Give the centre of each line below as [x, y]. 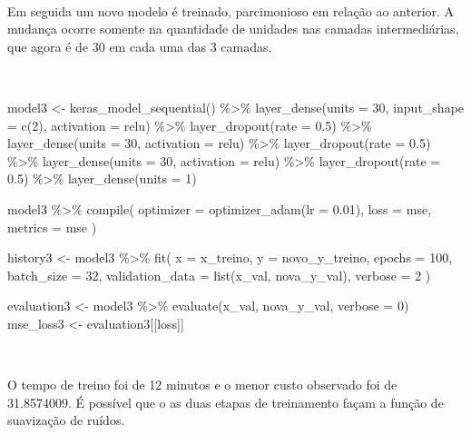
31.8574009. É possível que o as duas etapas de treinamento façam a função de [226, 402]
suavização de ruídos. [66, 420]
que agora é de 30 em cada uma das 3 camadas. [140, 46]
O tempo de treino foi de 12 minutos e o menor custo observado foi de [202, 385]
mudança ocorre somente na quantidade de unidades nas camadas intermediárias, [233, 29]
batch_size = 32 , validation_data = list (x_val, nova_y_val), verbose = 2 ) [219, 275]
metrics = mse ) [52, 227]
